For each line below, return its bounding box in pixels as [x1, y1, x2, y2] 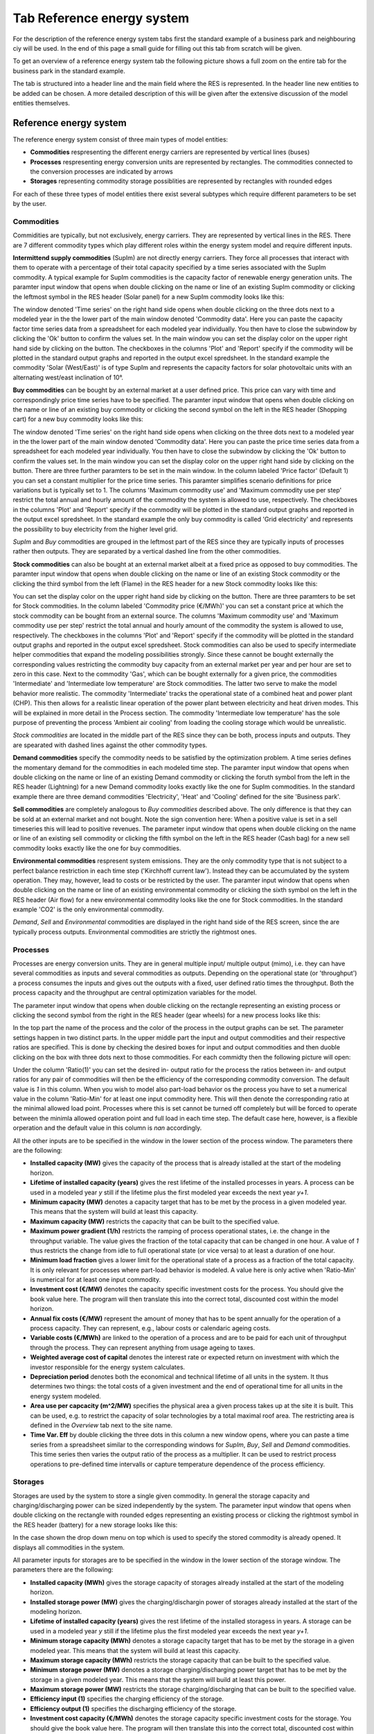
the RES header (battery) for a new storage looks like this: [12, 1520, 178, 1529]
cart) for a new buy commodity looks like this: [12, 415, 143, 423]
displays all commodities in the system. [12, 1543, 125, 1552]
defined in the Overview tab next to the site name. [30, 1420, 173, 1429]
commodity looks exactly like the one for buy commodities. [12, 843, 181, 852]
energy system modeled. [30, 1391, 102, 1400]
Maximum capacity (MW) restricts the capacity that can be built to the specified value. [30, 1217, 280, 1226]
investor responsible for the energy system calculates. [30, 1363, 186, 1371]
